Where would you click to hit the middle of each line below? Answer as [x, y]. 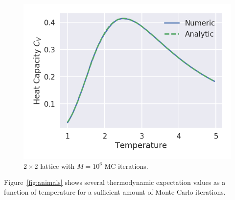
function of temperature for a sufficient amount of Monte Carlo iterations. [115, 191]
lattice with [58, 166]
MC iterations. [126, 166]
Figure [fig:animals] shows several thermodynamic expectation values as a [115, 182]
